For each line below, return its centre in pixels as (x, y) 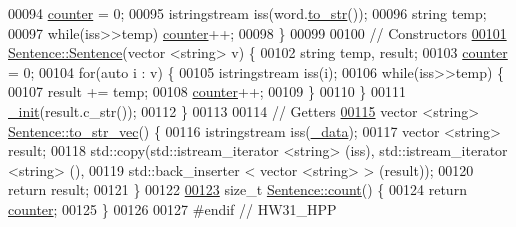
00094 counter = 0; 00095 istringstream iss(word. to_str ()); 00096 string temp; (247, 13)
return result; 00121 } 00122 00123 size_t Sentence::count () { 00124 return (237, 189)
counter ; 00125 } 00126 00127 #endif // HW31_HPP (172, 208)
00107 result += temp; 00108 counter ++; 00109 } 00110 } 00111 (207, 91)
